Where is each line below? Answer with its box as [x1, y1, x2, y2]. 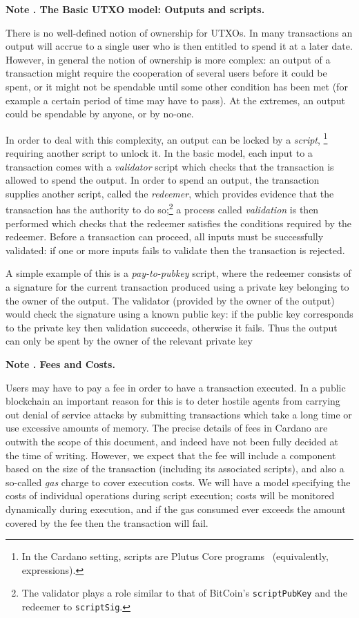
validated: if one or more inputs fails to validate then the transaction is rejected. [6, 242, 345, 257]
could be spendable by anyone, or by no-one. [6, 106, 194, 121]
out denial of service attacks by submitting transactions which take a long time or [6, 407, 352, 421]
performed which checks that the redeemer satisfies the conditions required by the [6, 215, 352, 230]
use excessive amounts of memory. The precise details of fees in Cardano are [6, 421, 328, 435]
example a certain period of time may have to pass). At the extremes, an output [6, 93, 345, 107]
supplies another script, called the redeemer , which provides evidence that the [6, 186, 334, 200]
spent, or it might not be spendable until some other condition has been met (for [6, 79, 348, 93]
